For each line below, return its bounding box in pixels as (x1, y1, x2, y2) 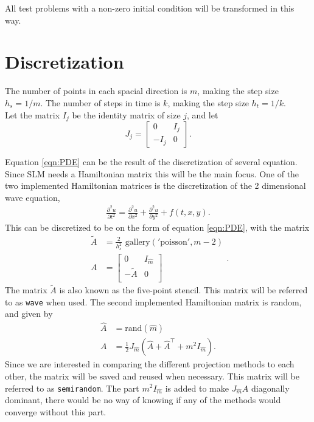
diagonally (251, 381, 290, 394)
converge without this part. (5, 405, 106, 418)
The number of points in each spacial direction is (5, 84, 187, 97)
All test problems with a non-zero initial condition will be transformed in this (5, 2, 295, 14)
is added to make (165, 381, 229, 394)
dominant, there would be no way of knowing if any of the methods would (5, 393, 281, 406)
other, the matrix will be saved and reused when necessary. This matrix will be (5, 369, 299, 382)
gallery (125, 237, 150, 247)
